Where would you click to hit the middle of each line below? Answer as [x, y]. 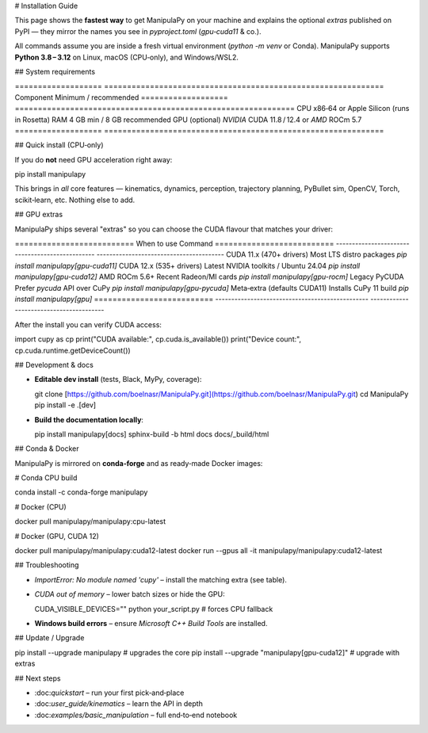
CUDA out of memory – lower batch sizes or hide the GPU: [130, 594]
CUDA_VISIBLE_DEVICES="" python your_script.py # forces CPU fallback [154, 609]
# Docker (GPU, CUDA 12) [57, 536]
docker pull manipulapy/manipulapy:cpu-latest [90, 521]
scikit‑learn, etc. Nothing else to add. [75, 200]
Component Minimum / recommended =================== [122, 97]
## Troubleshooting [47, 565]
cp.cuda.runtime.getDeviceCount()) [73, 350]
